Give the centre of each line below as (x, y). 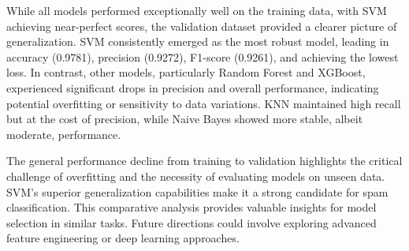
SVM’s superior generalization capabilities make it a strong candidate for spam (197, 191)
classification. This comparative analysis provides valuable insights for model (191, 207)
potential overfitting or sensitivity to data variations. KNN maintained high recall (204, 103)
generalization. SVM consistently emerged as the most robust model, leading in (198, 41)
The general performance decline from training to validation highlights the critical (204, 161)
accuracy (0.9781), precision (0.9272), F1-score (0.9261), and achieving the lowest (203, 56)
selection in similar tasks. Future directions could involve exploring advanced (191, 222)
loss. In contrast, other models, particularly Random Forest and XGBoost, (186, 72)
